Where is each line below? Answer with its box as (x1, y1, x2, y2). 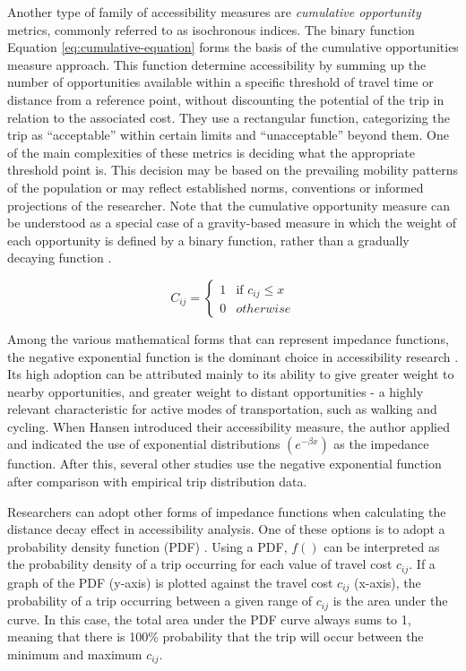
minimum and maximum (7, 644, 142, 663)
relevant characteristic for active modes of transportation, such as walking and (7, 400, 437, 418)
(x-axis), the (354, 572, 421, 591)
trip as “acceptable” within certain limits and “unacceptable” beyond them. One (7, 125, 449, 144)
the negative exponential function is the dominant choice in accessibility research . (7, 347, 459, 366)
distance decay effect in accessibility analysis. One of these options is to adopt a (7, 520, 445, 538)
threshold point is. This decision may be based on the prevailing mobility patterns (7, 160, 459, 179)
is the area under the (332, 591, 448, 610)
